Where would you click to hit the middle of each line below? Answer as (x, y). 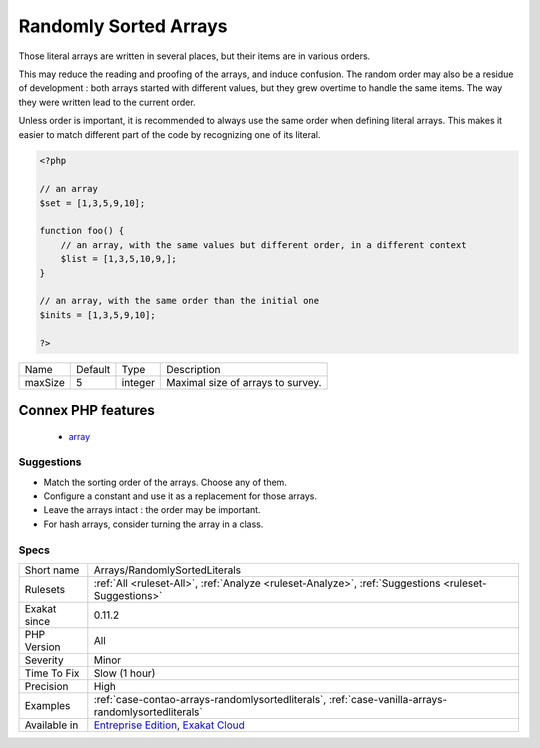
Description (193, 369)
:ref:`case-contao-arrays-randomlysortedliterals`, (210, 700)
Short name (52, 570)
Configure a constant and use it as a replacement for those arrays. (180, 496)
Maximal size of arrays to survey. (244, 382)
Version (42, 647)
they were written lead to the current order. (107, 102)
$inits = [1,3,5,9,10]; (98, 314)
